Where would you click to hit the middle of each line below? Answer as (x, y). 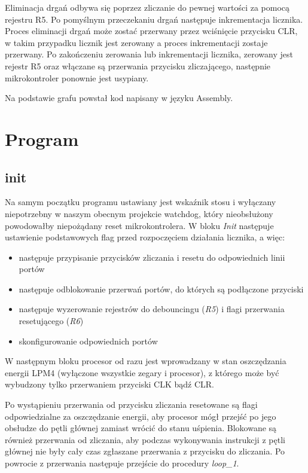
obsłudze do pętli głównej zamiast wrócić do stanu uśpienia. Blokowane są (141, 428)
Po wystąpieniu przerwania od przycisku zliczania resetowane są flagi (131, 405)
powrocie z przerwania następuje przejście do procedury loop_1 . (122, 463)
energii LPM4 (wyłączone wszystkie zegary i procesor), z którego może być (142, 372)
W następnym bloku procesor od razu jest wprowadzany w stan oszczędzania (146, 361)
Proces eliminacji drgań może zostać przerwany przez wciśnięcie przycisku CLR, (151, 31)
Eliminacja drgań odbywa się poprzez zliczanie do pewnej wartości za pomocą (147, 7)
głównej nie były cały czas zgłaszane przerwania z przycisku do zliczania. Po (145, 451)
